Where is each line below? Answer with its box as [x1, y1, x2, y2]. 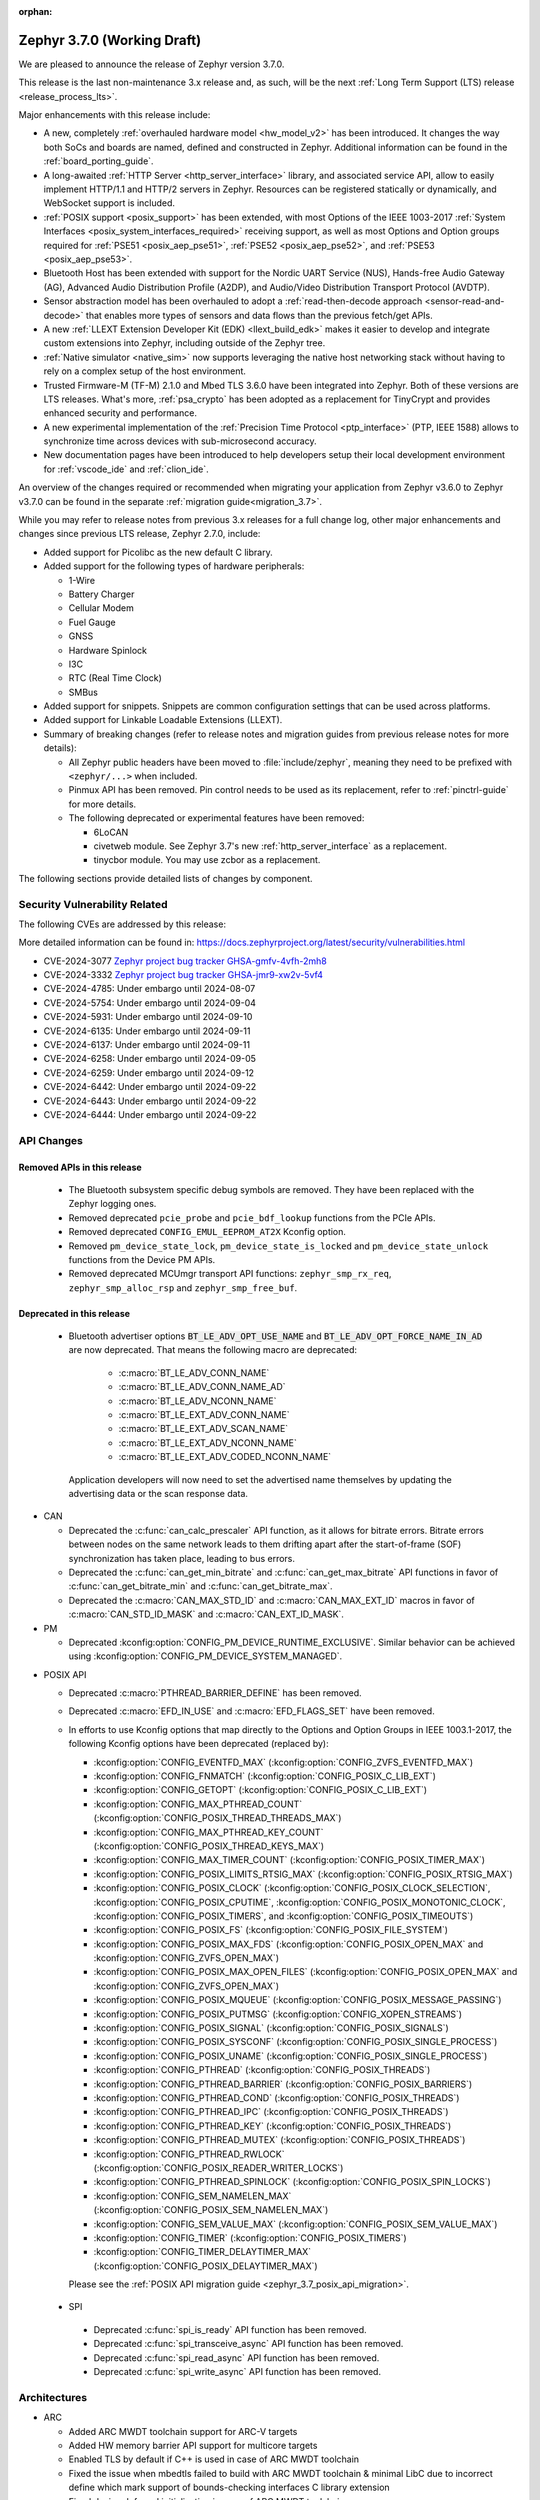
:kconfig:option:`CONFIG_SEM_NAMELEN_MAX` [93, 2190, 292, 2202]
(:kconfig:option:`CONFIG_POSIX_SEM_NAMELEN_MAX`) [93, 2204, 329, 2216]
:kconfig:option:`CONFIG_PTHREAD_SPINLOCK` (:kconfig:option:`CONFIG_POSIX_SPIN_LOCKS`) [93, 2176, 492, 2188]
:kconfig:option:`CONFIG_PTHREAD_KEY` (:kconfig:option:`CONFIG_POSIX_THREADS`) [93, 2120, 452, 2132]
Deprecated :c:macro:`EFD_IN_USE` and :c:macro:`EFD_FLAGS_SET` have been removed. [68, 1705, 435, 1717]
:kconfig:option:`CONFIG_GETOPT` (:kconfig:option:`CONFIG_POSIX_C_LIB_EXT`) [93, 1784, 428, 1796]
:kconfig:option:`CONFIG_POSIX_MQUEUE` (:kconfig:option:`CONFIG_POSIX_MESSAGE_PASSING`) [93, 1994, 502, 2006]
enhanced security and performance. [43, 407, 197, 419]
